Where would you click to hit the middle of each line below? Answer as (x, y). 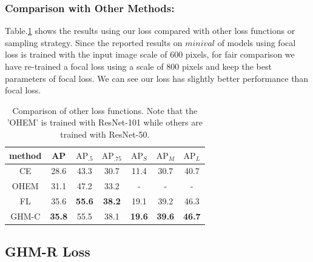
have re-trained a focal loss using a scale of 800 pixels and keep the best (138, 66)
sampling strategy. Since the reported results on (94, 42)
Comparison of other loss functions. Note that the (105, 110)
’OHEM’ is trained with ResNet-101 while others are (105, 122)
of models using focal (257, 42)
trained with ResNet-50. (105, 134)
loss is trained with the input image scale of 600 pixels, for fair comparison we (150, 54)
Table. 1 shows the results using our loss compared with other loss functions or (150, 31)
